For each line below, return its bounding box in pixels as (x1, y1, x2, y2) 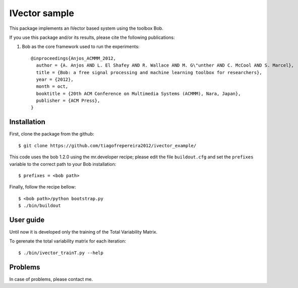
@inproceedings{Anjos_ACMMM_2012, (31, 55, 116, 61)
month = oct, (36, 84, 69, 89)
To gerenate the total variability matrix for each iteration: (9, 238, 126, 244)
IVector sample (9, 8, 74, 19)
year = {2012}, (36, 76, 74, 82)
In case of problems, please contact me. (9, 276, 93, 282)
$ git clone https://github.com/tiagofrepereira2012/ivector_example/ (18, 143, 197, 148)
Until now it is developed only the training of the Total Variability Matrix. (9, 229, 158, 235)
